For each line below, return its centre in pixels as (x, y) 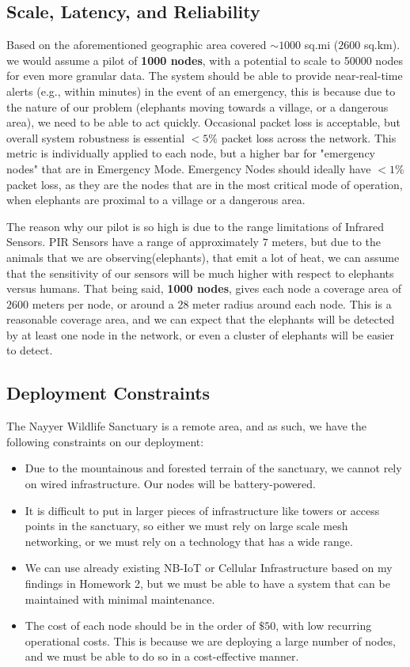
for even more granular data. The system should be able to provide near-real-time (205, 76)
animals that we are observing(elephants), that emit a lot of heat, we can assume (203, 257)
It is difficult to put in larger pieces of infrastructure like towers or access (202, 510)
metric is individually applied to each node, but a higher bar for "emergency (191, 153)
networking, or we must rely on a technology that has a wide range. (189, 541)
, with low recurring (324, 625)
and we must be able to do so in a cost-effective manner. (162, 656)
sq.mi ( (321, 45)
